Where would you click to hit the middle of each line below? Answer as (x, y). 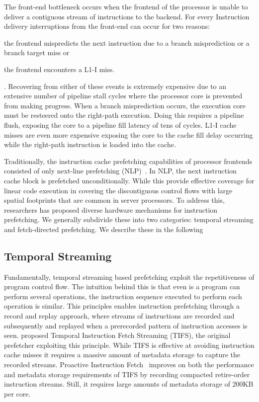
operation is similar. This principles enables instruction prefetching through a (122, 306)
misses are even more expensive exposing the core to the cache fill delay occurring (129, 134)
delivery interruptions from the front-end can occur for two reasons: (107, 26)
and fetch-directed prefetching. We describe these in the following (104, 229)
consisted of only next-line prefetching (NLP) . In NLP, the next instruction (120, 171)
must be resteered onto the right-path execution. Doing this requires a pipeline (124, 115)
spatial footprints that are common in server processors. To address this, (114, 200)
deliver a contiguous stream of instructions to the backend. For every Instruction (127, 16)
